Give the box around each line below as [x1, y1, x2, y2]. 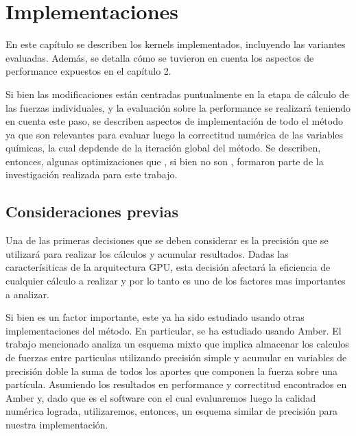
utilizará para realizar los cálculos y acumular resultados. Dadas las [5, 246, 289, 261]
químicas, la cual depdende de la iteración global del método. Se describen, [5, 141, 321, 155]
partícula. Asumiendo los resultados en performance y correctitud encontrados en [5, 377, 347, 391]
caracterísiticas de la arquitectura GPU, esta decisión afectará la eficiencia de [5, 260, 331, 274]
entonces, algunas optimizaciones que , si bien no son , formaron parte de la [5, 154, 324, 168]
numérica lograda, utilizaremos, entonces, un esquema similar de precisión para [5, 404, 337, 418]
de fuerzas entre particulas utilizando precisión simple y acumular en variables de [5, 350, 347, 365]
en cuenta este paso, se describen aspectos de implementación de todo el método [5, 114, 343, 128]
